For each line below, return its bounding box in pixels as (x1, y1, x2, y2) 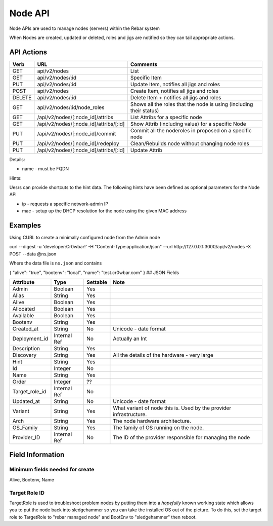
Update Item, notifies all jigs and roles (130, 81, 220, 88)
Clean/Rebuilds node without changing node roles (130, 140, 250, 147)
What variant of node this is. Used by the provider (113, 404, 232, 411)
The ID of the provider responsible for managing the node (113, 434, 250, 441)
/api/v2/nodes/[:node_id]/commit (37, 130, 116, 137)
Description (12, 345, 40, 352)
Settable (86, 279, 107, 286)
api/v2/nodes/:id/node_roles (37, 104, 105, 111)
